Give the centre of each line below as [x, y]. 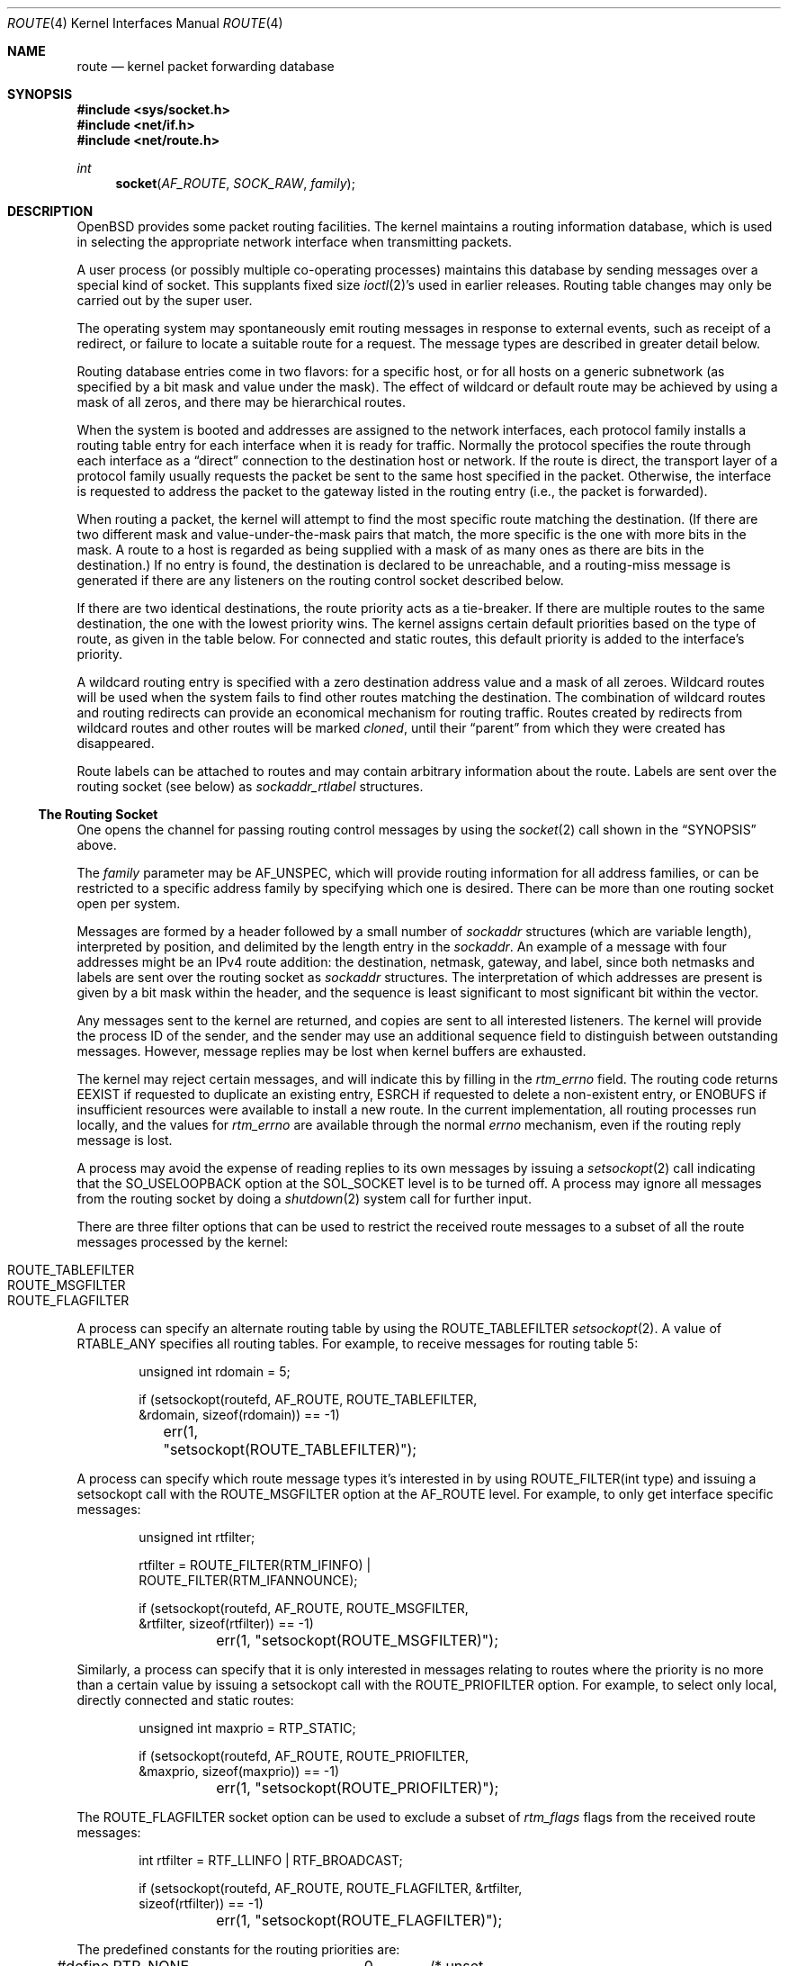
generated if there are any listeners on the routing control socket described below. [320, 580]
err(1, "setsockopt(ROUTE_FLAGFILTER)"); [359, 1920]
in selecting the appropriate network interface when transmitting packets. [295, 242]
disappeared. [116, 743]
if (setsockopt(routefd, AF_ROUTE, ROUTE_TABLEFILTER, [308, 1399]
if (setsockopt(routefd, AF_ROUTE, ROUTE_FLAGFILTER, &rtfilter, [331, 1888]
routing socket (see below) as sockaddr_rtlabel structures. [250, 786]
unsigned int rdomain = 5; [215, 1371]
